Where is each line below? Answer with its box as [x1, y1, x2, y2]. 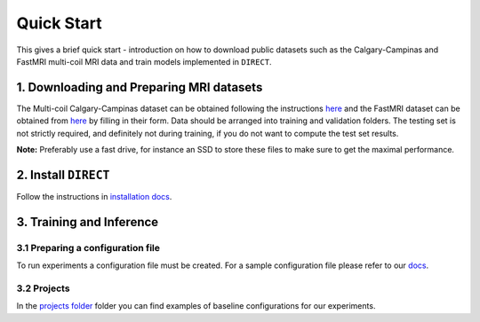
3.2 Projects [16, 282, 70, 295]
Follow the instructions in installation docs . [16, 191, 172, 201]
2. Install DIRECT [16, 167, 110, 182]
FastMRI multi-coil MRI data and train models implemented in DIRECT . [16, 56, 272, 67]
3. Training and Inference [16, 214, 159, 230]
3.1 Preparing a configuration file [16, 241, 160, 254]
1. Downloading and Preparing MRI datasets [16, 80, 263, 95]
